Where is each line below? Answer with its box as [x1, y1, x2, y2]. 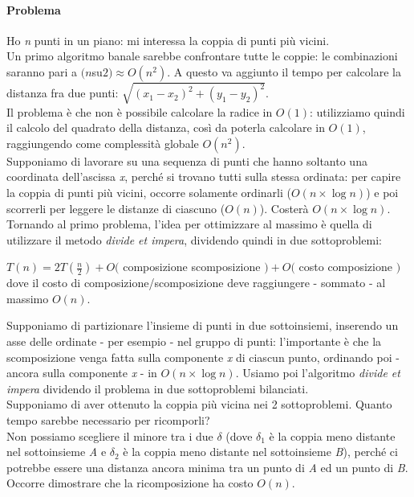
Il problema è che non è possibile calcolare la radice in [6, 103, 273, 120]
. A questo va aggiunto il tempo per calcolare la [167, 63, 401, 80]
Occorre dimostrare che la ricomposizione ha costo [6, 474, 254, 491]
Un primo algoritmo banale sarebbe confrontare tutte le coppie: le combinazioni [6, 47, 398, 64]
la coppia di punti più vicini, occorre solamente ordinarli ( [6, 183, 291, 200]
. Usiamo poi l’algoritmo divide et [235, 364, 400, 381]
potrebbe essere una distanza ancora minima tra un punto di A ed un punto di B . [6, 458, 408, 475]
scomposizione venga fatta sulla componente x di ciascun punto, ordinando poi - [6, 348, 400, 365]
